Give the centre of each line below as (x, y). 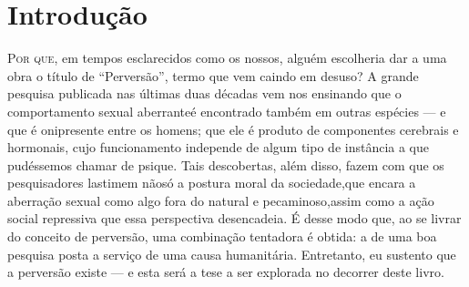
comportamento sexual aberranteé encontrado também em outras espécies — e (227, 111)
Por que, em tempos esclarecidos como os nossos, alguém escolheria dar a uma (227, 58)
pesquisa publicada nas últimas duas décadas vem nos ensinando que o (204, 93)
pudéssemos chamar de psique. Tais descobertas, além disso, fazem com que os (226, 164)
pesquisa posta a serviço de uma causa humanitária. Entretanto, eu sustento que (232, 254)
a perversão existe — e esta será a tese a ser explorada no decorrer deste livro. (226, 272)
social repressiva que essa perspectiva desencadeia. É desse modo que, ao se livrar (234, 218)
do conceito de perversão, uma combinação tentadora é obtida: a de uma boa (222, 236)
